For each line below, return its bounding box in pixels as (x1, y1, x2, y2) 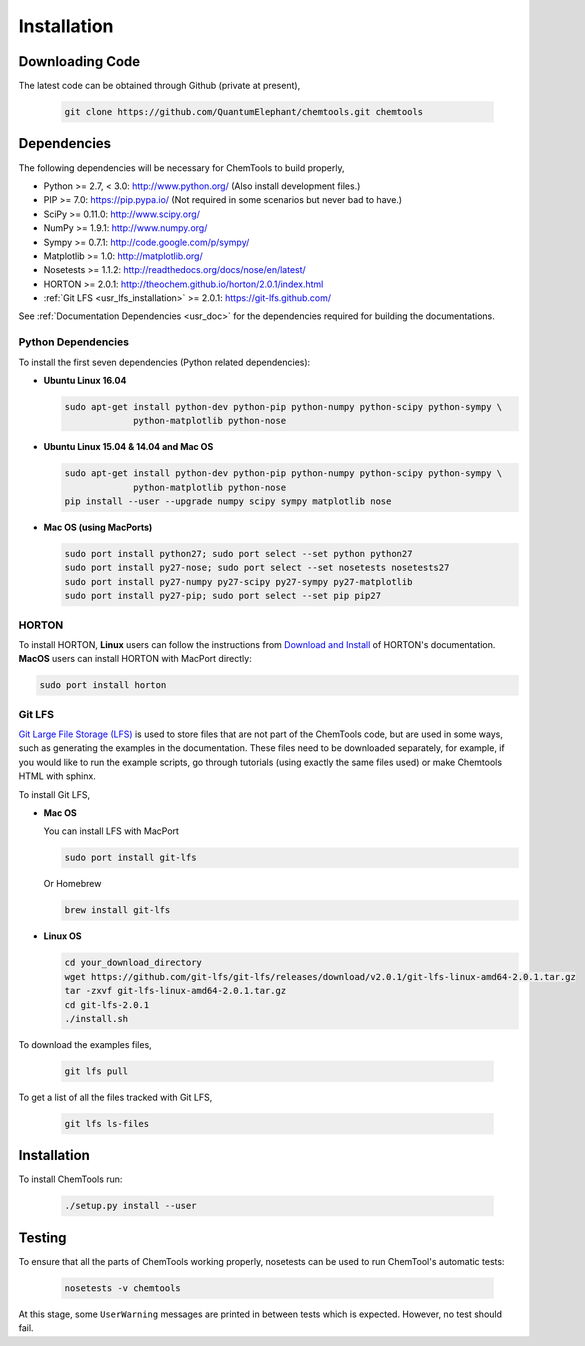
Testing (18, 1229, 67, 1246)
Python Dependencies (18, 335, 130, 349)
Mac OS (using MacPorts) (43, 521, 153, 534)
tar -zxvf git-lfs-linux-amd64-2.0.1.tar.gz (64, 985, 287, 997)
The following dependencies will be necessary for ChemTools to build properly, (18, 161, 345, 174)
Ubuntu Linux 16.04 (43, 374, 127, 386)
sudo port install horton (39, 680, 167, 691)
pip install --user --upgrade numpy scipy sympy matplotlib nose (64, 496, 392, 507)
